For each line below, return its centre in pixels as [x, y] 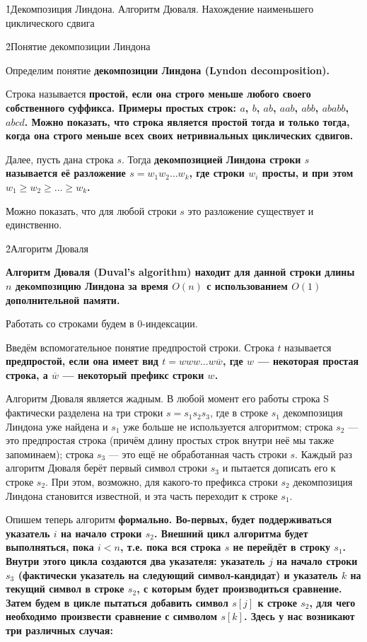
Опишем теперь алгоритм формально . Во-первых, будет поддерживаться [169, 519]
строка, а [27, 374]
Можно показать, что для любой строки [91, 210]
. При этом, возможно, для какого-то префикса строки [162, 482]
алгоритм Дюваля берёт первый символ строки [107, 468]
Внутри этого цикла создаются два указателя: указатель [135, 561]
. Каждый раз [324, 454]
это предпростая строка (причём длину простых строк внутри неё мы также [170, 440]
